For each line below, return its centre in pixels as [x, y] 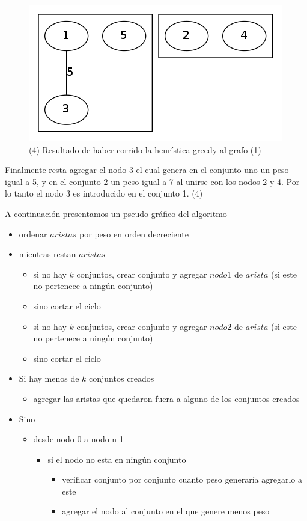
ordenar [33, 233]
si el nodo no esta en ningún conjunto [117, 459]
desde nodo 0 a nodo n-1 [78, 439]
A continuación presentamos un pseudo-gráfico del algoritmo [116, 213]
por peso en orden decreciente [134, 233]
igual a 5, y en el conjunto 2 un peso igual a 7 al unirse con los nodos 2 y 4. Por [152, 181]
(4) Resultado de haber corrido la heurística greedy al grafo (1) [145, 149]
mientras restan [47, 254]
